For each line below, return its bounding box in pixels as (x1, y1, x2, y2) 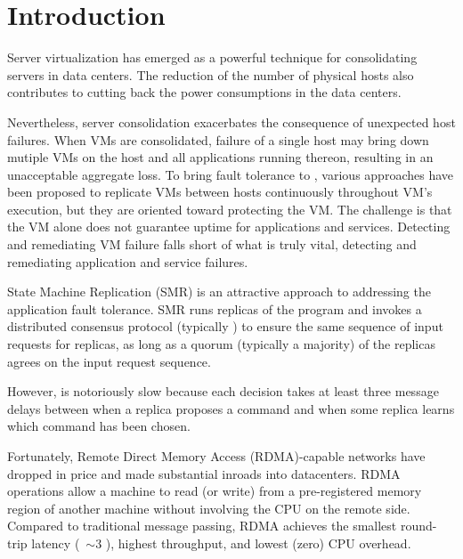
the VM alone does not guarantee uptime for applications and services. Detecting (7, 217, 451, 236)
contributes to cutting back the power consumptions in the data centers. (7, 83, 402, 101)
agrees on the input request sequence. (7, 352, 211, 370)
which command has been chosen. (7, 417, 191, 435)
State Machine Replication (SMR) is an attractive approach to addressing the (7, 282, 431, 301)
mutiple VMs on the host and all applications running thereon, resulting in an (7, 148, 434, 166)
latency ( (31, 533, 80, 552)
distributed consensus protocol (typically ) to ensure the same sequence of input (7, 317, 443, 336)
